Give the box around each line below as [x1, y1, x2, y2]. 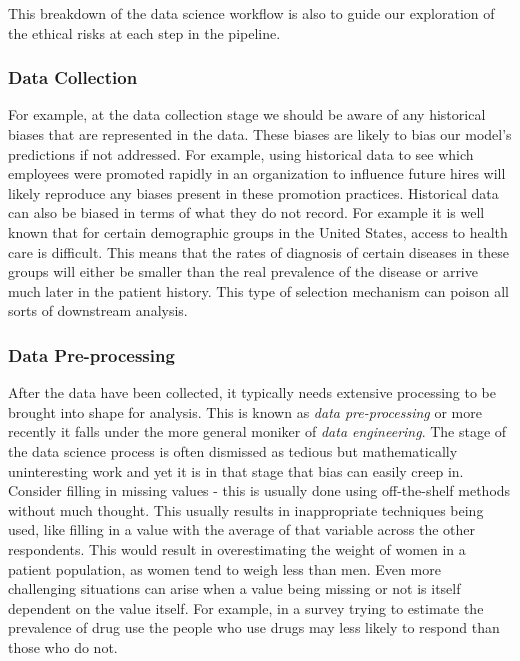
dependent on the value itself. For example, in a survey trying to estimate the [8, 597, 484, 618]
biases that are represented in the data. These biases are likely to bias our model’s [8, 124, 512, 144]
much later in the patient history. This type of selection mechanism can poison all [8, 280, 509, 301]
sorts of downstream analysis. [8, 300, 188, 321]
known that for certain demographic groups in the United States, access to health [8, 221, 508, 242]
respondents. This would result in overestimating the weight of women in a [8, 538, 466, 559]
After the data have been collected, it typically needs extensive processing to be [8, 382, 497, 403]
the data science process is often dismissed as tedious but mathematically [8, 440, 458, 461]
